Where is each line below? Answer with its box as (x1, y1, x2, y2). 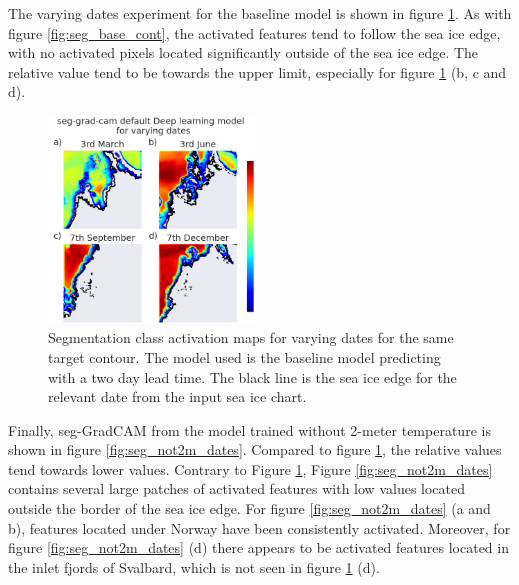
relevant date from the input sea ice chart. (48, 386, 307, 407)
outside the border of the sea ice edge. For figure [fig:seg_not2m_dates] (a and (8, 498, 491, 519)
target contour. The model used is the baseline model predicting (48, 346, 441, 367)
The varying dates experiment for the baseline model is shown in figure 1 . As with (8, 3, 512, 23)
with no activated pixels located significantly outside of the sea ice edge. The (8, 42, 479, 63)
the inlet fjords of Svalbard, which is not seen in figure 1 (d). (8, 556, 380, 577)
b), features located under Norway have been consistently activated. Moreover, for (8, 517, 511, 538)
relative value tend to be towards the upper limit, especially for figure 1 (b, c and (8, 61, 507, 82)
